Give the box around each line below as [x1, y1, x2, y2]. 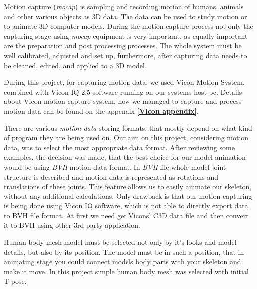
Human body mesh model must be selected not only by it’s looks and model [4, 237, 237, 247]
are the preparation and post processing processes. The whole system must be [4, 40, 242, 51]
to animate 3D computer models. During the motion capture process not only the [4, 21, 253, 31]
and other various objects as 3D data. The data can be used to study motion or [4, 11, 247, 21]
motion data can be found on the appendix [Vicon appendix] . [4, 105, 199, 116]
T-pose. [4, 276, 27, 286]
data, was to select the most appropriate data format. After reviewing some [4, 142, 235, 152]
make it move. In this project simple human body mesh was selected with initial [4, 266, 249, 276]
